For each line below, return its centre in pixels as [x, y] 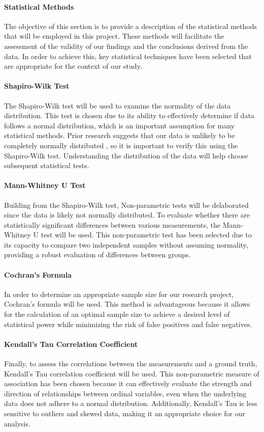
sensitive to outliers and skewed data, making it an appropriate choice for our [125, 413]
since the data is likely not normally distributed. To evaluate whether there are [127, 215]
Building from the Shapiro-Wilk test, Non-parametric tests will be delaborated [126, 205]
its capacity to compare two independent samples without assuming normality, [126, 244]
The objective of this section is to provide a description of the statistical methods [130, 26]
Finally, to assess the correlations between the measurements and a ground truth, [131, 363]
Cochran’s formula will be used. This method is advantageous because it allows [127, 304]
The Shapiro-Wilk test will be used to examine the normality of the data [118, 105]
